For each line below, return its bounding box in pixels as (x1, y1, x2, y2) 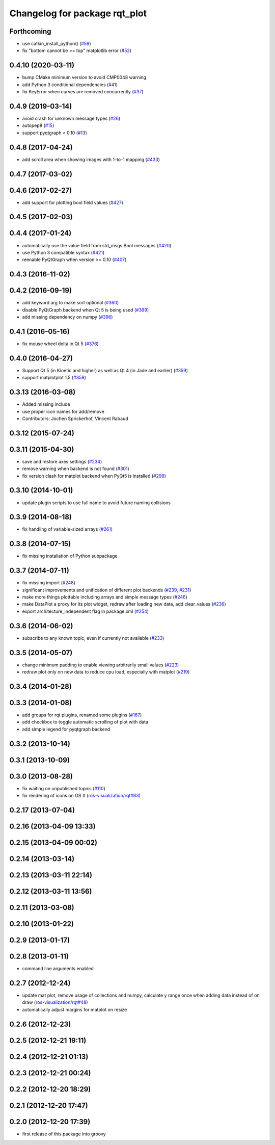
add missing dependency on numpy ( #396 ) (22, 314, 113, 320)
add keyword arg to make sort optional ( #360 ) (22, 300, 119, 306)
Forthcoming (9, 27, 51, 36)
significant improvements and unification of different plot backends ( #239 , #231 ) (22, 587, 191, 593)
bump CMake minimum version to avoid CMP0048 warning (22, 74, 147, 81)
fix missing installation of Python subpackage (22, 553, 118, 559)
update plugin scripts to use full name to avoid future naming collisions (22, 500, 171, 506)
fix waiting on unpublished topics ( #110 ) (22, 785, 105, 791)
